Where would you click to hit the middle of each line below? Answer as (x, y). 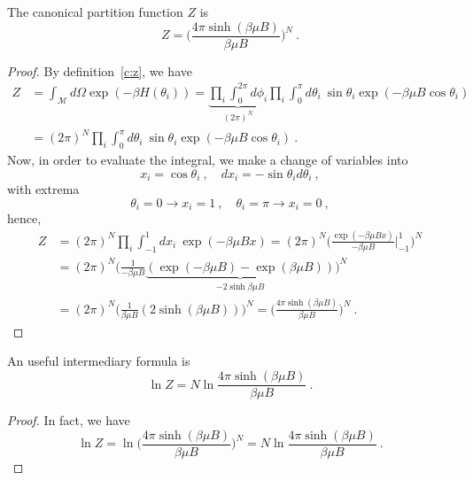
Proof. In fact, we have (69, 420)
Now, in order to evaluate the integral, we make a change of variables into (208, 159)
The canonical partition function (95, 12)
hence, (24, 218)
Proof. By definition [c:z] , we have (100, 70)
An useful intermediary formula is (99, 361)
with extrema (43, 188)
